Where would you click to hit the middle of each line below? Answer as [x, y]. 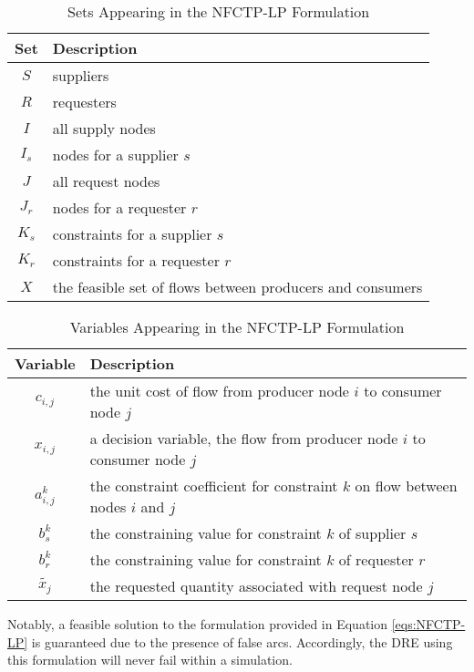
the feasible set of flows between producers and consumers [237, 287]
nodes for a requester [119, 207]
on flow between [406, 486]
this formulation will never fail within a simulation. [150, 660]
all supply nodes [104, 128]
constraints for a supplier [132, 234]
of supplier [372, 533]
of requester [376, 559]
